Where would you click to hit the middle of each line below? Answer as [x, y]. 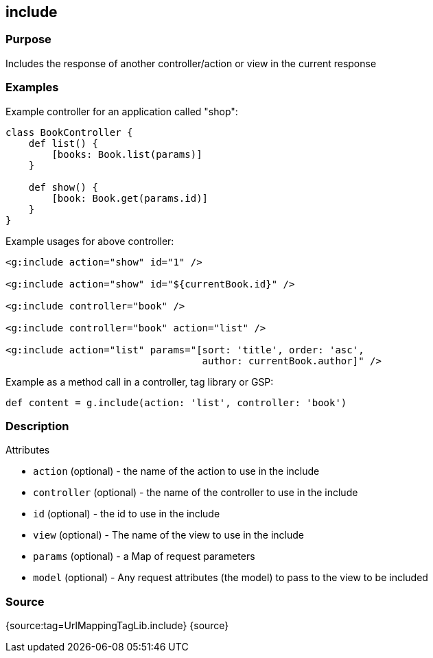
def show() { [63, 187]
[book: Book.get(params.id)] [130, 198]
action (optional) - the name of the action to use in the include [176, 471]
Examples [32, 87]
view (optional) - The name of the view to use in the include [168, 535]
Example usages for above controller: [90, 241]
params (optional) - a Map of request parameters [144, 556]
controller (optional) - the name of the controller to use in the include [196, 493]
